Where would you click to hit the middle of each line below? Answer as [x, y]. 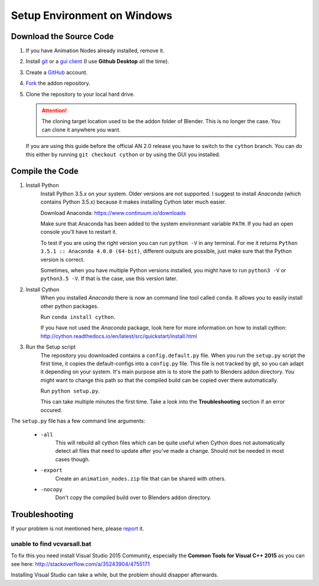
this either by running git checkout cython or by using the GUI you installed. [123, 154]
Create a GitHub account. [57, 72]
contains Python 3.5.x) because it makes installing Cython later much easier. [134, 202]
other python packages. [69, 306]
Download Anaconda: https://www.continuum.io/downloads [113, 212]
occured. [51, 410]
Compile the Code [45, 171]
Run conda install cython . [78, 317]
